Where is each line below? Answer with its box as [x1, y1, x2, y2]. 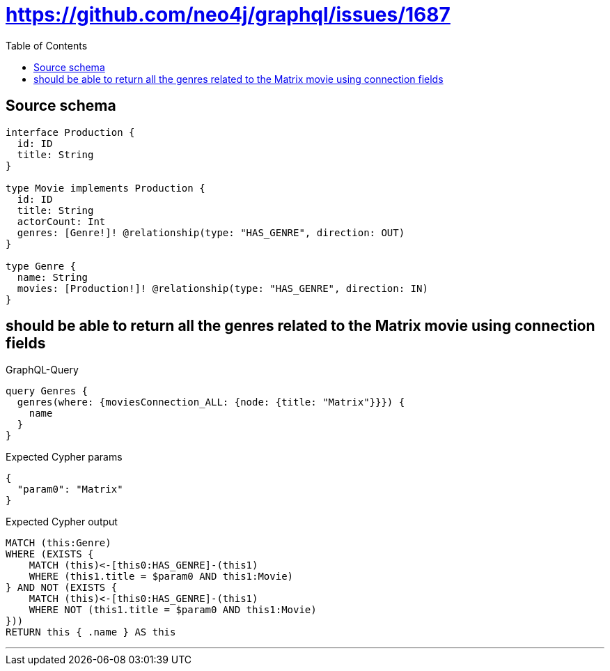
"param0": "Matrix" [17, 484, 123, 495]
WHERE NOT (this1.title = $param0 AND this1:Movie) [29, 604, 317, 616]
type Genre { [6, 260, 77, 272]
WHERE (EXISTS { [6, 548, 94, 560]
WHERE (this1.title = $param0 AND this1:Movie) [29, 571, 294, 583]
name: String [17, 271, 88, 283]
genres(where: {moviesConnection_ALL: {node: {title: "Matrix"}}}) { [17, 396, 405, 408]
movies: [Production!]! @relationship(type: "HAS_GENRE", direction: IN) [17, 282, 428, 294]
